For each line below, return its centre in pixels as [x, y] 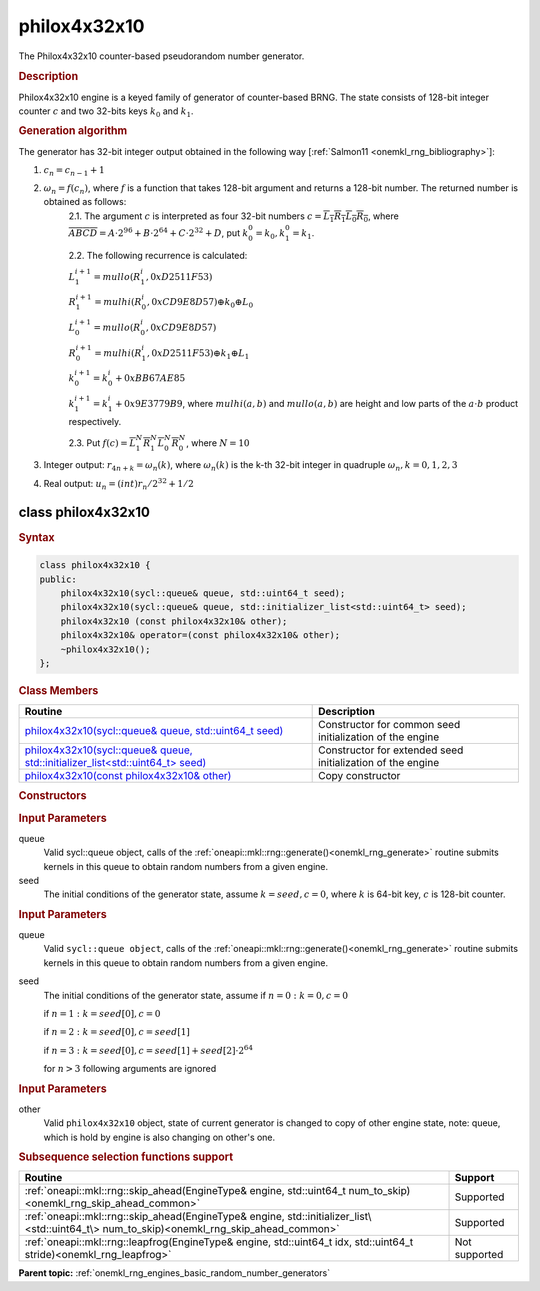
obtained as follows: [85, 202]
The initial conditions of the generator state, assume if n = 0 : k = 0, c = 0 [196, 995]
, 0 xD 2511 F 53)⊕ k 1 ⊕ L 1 [198, 354]
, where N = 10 [218, 442]
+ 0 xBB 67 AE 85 [150, 378]
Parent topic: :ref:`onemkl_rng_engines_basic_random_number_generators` [174, 1273]
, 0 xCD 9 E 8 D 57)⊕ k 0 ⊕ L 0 [200, 303]
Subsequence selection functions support [126, 1157]
